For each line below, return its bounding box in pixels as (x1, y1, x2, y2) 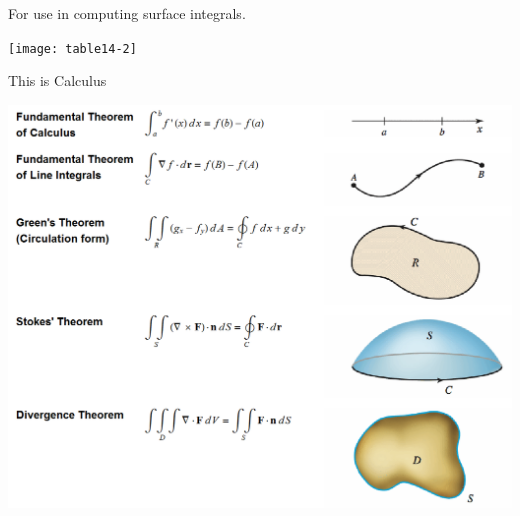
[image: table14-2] (8, 41, 137, 56)
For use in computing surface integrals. (8, 3, 246, 23)
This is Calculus (8, 70, 107, 91)
